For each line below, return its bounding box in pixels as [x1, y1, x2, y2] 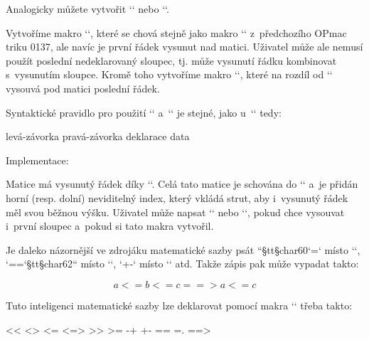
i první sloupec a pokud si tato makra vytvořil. [6, 218, 214, 233]
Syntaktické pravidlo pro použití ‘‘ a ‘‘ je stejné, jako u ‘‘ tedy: [6, 105, 282, 119]
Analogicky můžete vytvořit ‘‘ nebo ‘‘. [6, 1, 169, 16]
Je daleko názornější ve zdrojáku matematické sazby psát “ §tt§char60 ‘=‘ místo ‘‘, [6, 242, 360, 257]
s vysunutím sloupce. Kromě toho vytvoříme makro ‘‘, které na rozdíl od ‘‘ [6, 67, 333, 82]
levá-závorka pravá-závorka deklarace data [6, 129, 190, 144]
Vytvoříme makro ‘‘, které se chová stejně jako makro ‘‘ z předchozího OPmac [6, 25, 347, 40]
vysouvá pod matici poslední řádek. [6, 80, 160, 95]
